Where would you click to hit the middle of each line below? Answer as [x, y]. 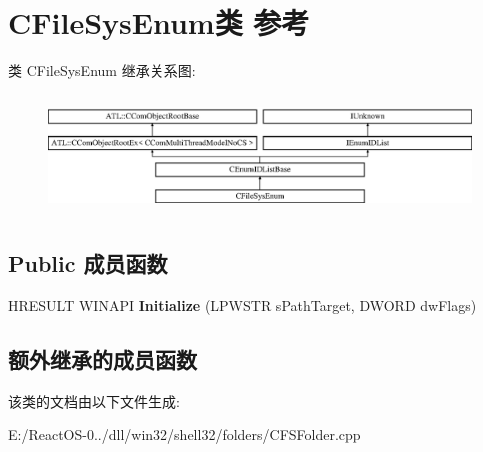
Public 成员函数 [88, 262]
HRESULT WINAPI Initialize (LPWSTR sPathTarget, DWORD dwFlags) [242, 304]
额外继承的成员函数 [102, 358]
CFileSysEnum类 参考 [159, 22]
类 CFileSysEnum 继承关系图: [102, 70]
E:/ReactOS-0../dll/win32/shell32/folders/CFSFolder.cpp [184, 434]
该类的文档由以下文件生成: [94, 400]
